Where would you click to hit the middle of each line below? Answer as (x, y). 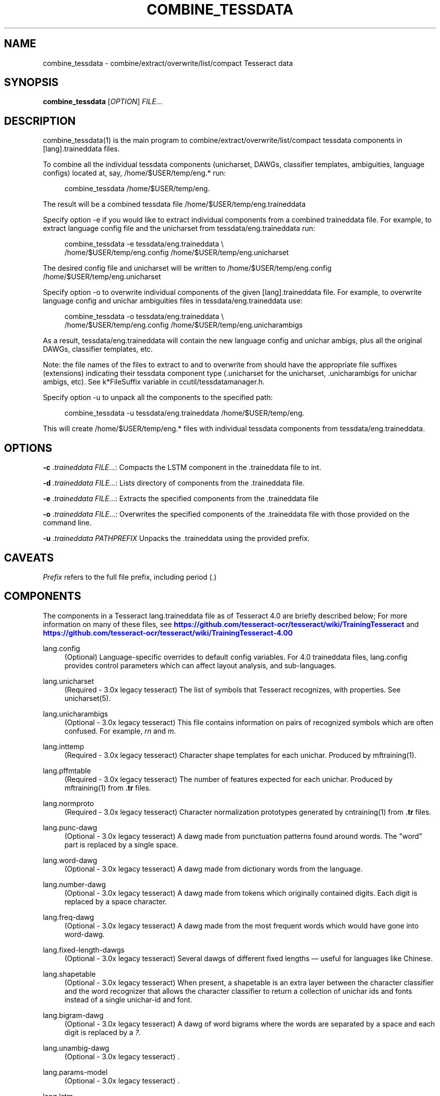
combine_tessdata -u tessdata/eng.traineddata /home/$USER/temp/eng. (184, 413)
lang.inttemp (64, 746)
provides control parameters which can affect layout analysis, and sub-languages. (200, 665)
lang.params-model (75, 1072)
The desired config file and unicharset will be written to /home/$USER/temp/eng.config (187, 268)
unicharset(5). (88, 698)
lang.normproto (68, 803)
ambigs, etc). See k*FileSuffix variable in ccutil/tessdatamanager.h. (154, 382)
